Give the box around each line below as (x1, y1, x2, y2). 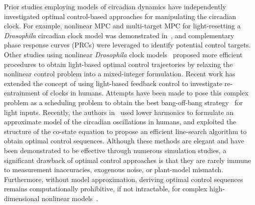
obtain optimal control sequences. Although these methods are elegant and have (4, 136, 244, 146)
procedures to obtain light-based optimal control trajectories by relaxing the (4, 59, 233, 69)
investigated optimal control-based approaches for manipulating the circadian (4, 11, 236, 21)
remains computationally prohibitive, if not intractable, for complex (4, 183, 207, 194)
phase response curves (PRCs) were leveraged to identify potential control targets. (4, 40, 251, 50)
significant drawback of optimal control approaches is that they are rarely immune (4, 155, 251, 165)
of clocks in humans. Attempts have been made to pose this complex (42, 88, 249, 98)
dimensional (4, 193, 40, 203)
